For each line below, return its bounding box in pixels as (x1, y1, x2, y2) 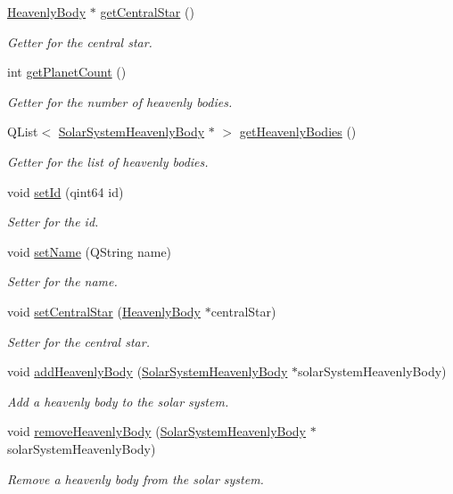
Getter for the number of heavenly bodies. (7, 92, 233, 111)
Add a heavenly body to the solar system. (7, 391, 229, 410)
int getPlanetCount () (7, 62, 127, 81)
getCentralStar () (100, 3, 194, 21)
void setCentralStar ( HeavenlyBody (7, 301, 201, 320)
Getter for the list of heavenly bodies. (7, 152, 209, 170)
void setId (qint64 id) (7, 182, 124, 201)
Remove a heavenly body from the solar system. (7, 469, 264, 488)
